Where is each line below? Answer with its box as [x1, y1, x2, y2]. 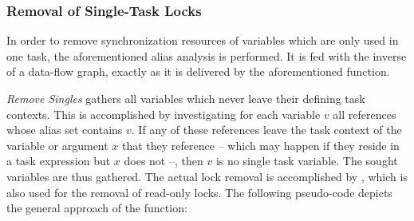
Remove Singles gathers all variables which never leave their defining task [6, 90, 365, 106]
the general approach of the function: [6, 199, 187, 216]
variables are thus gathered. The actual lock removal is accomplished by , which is [6, 168, 408, 184]
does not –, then [124, 152, 203, 169]
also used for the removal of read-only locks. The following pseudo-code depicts [6, 184, 392, 200]
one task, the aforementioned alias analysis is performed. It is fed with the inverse [6, 47, 407, 64]
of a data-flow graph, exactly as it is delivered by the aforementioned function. [6, 63, 390, 80]
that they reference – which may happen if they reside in [122, 136, 400, 153]
